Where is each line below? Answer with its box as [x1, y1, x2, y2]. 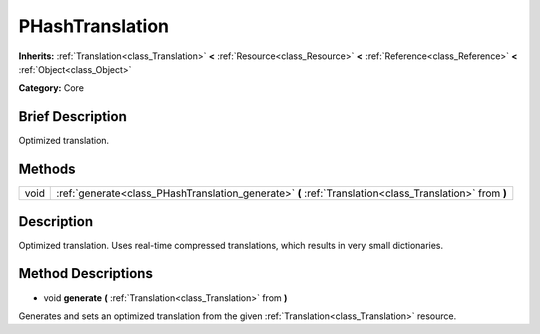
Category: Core [18, 82, 85, 94]
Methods [18, 161, 76, 178]
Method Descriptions [18, 265, 154, 282]
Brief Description [18, 108, 127, 125]
